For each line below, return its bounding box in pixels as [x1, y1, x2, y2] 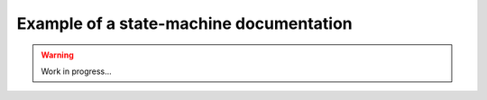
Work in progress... [41, 66, 112, 77]
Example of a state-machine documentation [16, 14, 353, 33]
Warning [41, 50, 74, 60]
